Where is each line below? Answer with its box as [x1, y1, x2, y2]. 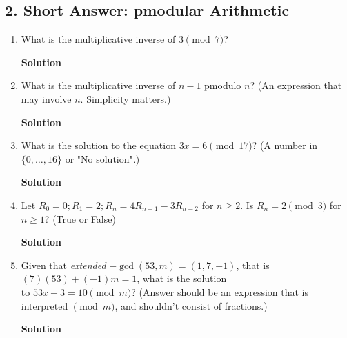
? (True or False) [44, 211, 116, 226]
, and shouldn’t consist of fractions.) [115, 298, 268, 312]
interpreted [21, 298, 68, 312]
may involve [21, 91, 72, 106]
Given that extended [21, 257, 106, 272]
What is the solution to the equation [21, 138, 176, 152]
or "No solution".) [65, 151, 140, 166]
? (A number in [252, 138, 318, 152]
